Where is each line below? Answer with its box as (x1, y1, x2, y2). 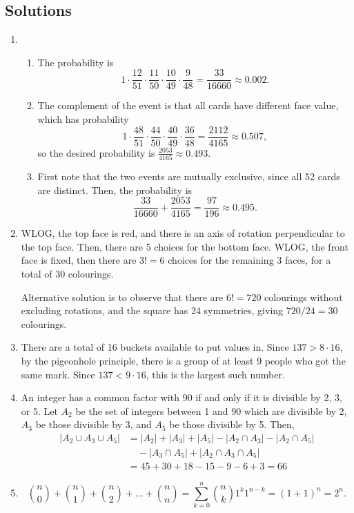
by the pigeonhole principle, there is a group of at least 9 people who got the (21, 354, 346, 368)
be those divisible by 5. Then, (169, 417, 295, 432)
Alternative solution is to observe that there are (21, 289, 224, 304)
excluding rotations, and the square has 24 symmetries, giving (21, 303, 284, 318)
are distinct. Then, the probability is (37, 182, 193, 197)
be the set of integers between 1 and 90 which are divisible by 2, (75, 403, 347, 418)
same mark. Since (21, 367, 95, 381)
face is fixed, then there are (21, 253, 137, 267)
